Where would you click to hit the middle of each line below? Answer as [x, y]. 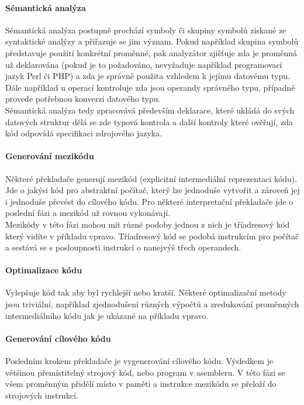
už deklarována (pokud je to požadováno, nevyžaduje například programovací [144, 64]
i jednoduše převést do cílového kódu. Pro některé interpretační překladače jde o [149, 201]
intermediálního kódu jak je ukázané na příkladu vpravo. [107, 315]
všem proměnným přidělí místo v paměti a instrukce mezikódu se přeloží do [141, 384]
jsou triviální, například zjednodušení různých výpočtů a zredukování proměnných [152, 304]
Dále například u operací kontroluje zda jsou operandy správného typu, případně [150, 87]
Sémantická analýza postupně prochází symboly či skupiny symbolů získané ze [146, 30]
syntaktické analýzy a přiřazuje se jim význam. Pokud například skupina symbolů [152, 41]
